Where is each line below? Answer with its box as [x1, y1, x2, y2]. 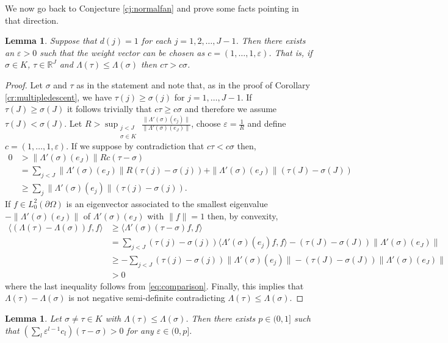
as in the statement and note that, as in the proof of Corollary [76, 78, 310, 91]
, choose [191, 117, 221, 130]
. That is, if [269, 46, 313, 58]
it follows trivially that [67, 102, 152, 115]
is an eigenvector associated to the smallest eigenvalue [66, 197, 268, 210]
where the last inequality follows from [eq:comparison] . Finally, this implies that [5, 279, 304, 292]
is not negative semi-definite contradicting [68, 291, 225, 304]
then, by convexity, [207, 209, 278, 222]
